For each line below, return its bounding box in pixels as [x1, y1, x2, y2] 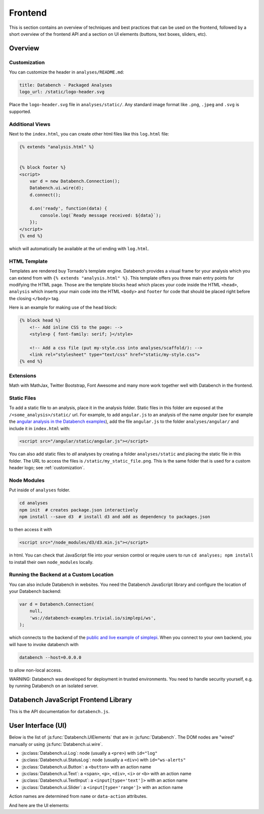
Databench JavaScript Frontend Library [9, 696, 132, 704]
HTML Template [9, 257, 48, 264]
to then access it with [9, 527, 52, 533]
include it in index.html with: [9, 425, 70, 431]
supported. [9, 108, 31, 115]
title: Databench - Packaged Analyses [19, 82, 112, 88]
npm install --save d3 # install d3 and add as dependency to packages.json [19, 514, 210, 520]
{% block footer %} [19, 164, 66, 170]
